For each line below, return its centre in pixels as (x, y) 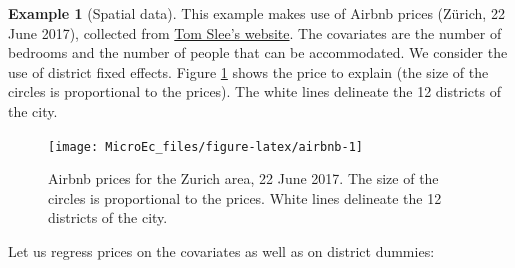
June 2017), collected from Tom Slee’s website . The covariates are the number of (255, 32)
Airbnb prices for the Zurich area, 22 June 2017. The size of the (243, 178)
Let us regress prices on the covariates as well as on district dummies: (221, 251)
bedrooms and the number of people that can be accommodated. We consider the (258, 52)
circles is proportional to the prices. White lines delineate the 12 (245, 197)
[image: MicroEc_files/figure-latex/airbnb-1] (205, 146)
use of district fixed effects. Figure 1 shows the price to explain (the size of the (248, 71)
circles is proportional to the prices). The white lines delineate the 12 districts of (254, 91)
